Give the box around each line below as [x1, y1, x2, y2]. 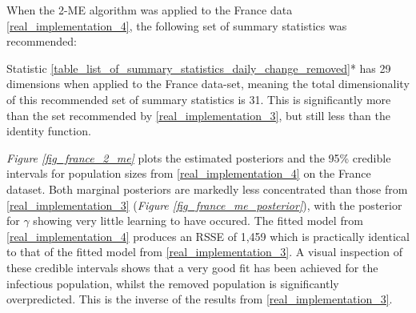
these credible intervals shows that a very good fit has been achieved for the [6, 259, 378, 275]
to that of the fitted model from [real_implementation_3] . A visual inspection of [6, 243, 402, 260]
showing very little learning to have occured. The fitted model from [33, 212, 363, 229]
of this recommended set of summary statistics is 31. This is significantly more [6, 90, 391, 107]
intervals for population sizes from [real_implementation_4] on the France [6, 165, 371, 182]
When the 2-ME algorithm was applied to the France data [6, 2, 293, 18]
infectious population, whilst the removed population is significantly [6, 275, 339, 291]
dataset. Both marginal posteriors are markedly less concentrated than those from [6, 180, 408, 197]
